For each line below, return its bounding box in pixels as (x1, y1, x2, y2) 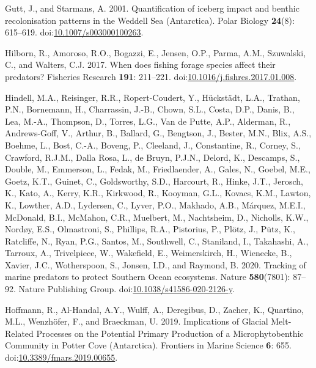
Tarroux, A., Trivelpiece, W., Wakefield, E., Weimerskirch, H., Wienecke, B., (5, 246, 292, 259)
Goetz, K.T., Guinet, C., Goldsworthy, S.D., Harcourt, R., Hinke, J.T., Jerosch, (5, 174, 303, 187)
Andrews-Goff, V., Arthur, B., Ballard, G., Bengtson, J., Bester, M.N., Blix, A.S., (5, 127, 312, 139)
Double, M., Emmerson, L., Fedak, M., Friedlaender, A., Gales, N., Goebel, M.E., (5, 163, 310, 175)
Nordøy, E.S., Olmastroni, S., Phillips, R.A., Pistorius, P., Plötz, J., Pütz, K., (5, 223, 295, 235)
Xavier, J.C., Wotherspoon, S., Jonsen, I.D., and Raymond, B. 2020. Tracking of (5, 258, 306, 271)
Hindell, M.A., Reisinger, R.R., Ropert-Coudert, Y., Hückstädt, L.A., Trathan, (5, 90, 300, 103)
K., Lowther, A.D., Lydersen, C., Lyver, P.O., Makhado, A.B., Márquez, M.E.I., (5, 198, 306, 211)
